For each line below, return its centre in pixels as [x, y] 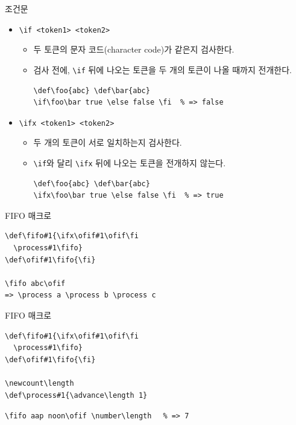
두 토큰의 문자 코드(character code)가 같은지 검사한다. [134, 49]
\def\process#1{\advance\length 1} [76, 395]
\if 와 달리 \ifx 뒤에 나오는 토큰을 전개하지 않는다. [130, 162]
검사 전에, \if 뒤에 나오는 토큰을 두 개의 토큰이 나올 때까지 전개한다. [162, 69]
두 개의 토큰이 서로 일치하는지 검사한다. [108, 142]
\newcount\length [39, 383]
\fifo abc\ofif [35, 283]
